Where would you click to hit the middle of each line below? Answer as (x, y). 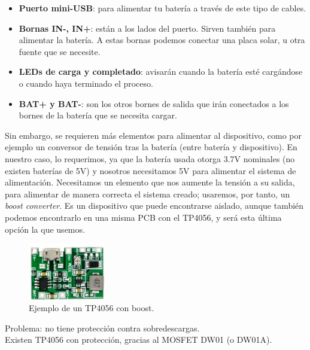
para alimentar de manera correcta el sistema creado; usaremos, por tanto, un (148, 194)
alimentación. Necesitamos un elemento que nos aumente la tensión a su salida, (150, 182)
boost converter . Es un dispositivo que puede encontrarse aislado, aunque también (154, 206)
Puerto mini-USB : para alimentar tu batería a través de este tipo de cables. (162, 8)
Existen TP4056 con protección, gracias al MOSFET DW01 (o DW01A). (139, 340)
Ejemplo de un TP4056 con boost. (92, 308)
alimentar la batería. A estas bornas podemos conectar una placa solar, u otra (162, 40)
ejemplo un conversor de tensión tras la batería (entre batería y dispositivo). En (151, 147)
